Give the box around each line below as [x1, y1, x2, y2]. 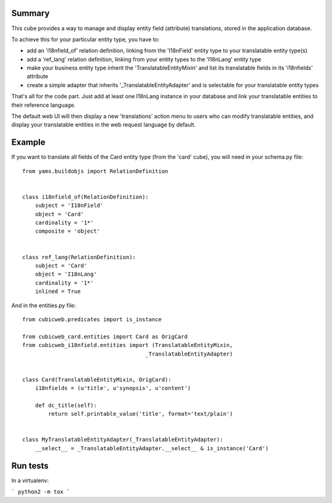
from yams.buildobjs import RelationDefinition [22, 168, 168, 174]
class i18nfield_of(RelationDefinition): [22, 193, 149, 200]
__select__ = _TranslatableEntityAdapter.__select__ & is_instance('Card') [34, 445, 269, 451]
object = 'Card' [34, 211, 84, 217]
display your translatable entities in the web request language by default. [11, 121, 196, 128]
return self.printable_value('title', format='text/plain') [48, 410, 233, 418]
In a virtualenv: [11, 477, 49, 484]
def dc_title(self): [34, 402, 97, 408]
